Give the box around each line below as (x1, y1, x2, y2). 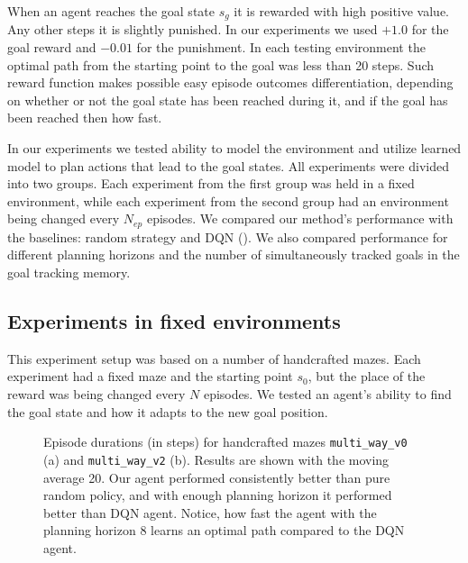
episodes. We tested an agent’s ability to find (203, 385, 452, 404)
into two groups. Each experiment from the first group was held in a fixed (7, 174, 415, 193)
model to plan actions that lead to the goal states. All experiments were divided (7, 156, 449, 175)
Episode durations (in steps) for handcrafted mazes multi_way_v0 (43, 432, 408, 451)
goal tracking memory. (7, 263, 131, 282)
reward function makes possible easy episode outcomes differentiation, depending (7, 73, 454, 92)
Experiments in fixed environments (7, 307, 341, 335)
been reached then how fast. (7, 108, 162, 127)
